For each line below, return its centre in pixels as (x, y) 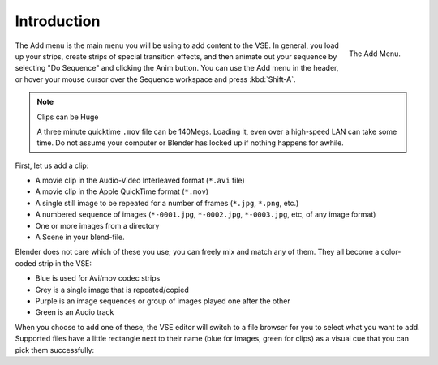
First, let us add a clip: (52, 165)
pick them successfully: (55, 350)
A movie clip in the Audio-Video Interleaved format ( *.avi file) (140, 180)
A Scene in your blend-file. (80, 237)
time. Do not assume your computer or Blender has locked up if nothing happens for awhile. (190, 143)
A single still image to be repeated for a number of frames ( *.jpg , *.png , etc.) (167, 203)
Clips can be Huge (68, 117)
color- (391, 252)
